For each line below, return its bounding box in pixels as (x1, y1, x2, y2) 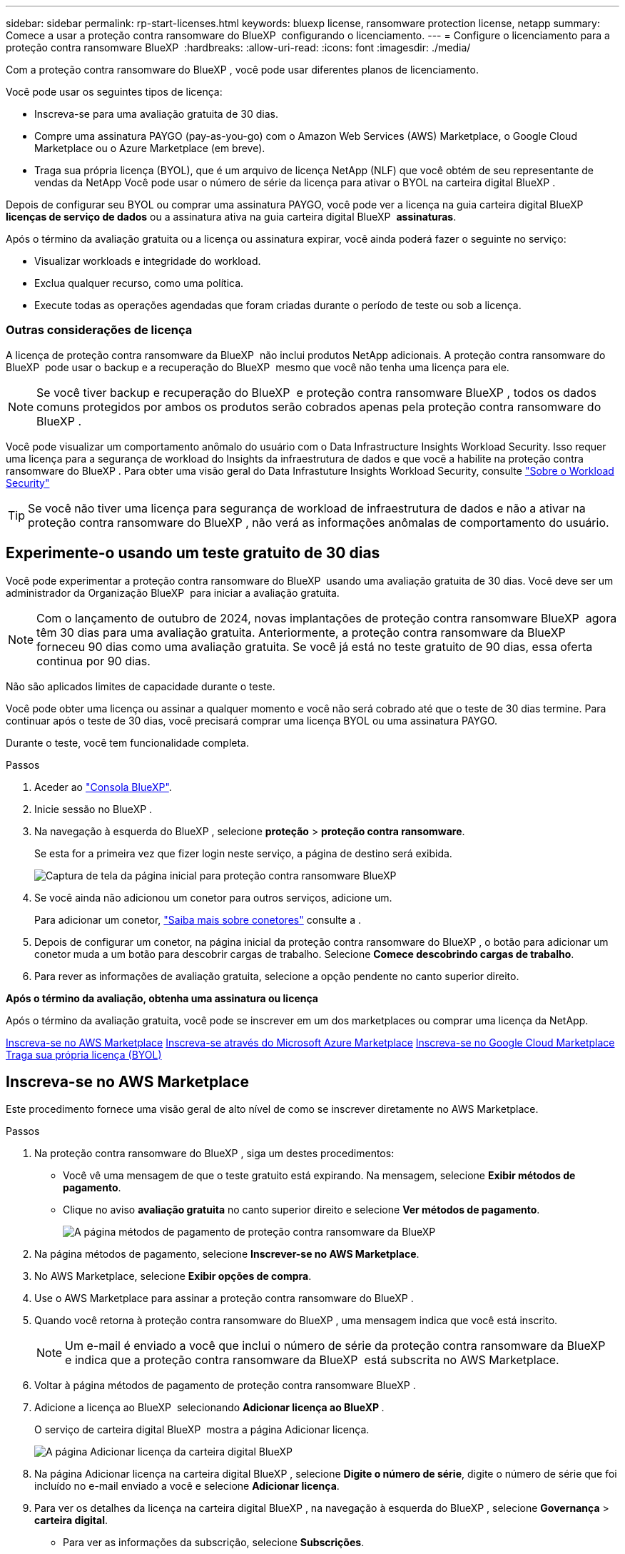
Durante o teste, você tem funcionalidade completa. (6, 736, 249, 749)
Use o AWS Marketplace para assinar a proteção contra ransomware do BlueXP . (34, 1292, 414, 1305)
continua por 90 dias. (36, 653, 151, 668)
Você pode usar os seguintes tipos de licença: (6, 86, 223, 98)
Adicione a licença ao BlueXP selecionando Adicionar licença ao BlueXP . (34, 1401, 385, 1414)
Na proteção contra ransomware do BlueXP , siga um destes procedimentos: (34, 1147, 395, 1160)
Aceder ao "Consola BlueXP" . (34, 780, 172, 793)
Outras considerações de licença (6, 323, 193, 338)
